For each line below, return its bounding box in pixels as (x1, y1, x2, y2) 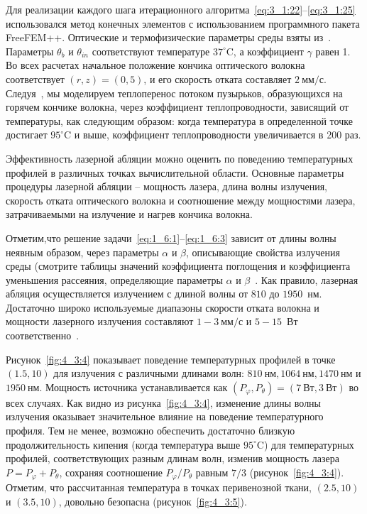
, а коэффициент (233, 43, 304, 58)
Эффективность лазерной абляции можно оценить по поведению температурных (6, 151, 354, 165)
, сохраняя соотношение (59, 464, 163, 479)
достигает (6, 127, 48, 142)
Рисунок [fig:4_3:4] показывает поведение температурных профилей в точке (6, 351, 336, 366)
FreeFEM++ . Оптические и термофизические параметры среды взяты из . (6, 30, 332, 45)
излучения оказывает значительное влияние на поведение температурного (6, 409, 324, 424)
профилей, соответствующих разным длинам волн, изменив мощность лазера (6, 451, 339, 466)
